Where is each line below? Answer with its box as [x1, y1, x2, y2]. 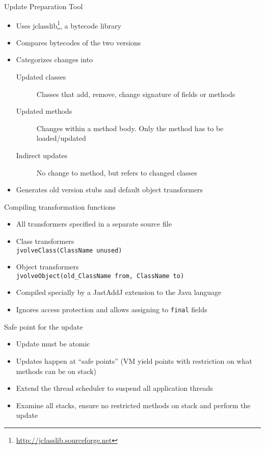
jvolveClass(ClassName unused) [16, 246, 122, 254]
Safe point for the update [4, 321, 83, 332]
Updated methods [16, 106, 72, 116]
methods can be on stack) [16, 365, 97, 376]
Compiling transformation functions [4, 201, 116, 212]
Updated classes [16, 71, 66, 82]
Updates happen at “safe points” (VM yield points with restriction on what [16, 355, 252, 366]
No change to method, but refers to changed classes [36, 167, 197, 178]
